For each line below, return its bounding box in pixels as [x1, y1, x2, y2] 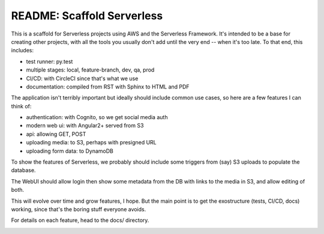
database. [11, 167, 36, 174]
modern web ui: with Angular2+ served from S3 [26, 122, 144, 129]
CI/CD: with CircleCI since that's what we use [26, 75, 139, 82]
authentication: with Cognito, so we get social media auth [26, 114, 168, 121]
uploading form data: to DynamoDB [26, 147, 113, 155]
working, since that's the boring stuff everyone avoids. [11, 205, 146, 213]
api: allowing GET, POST [26, 130, 86, 138]
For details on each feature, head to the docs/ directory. [11, 217, 149, 224]
